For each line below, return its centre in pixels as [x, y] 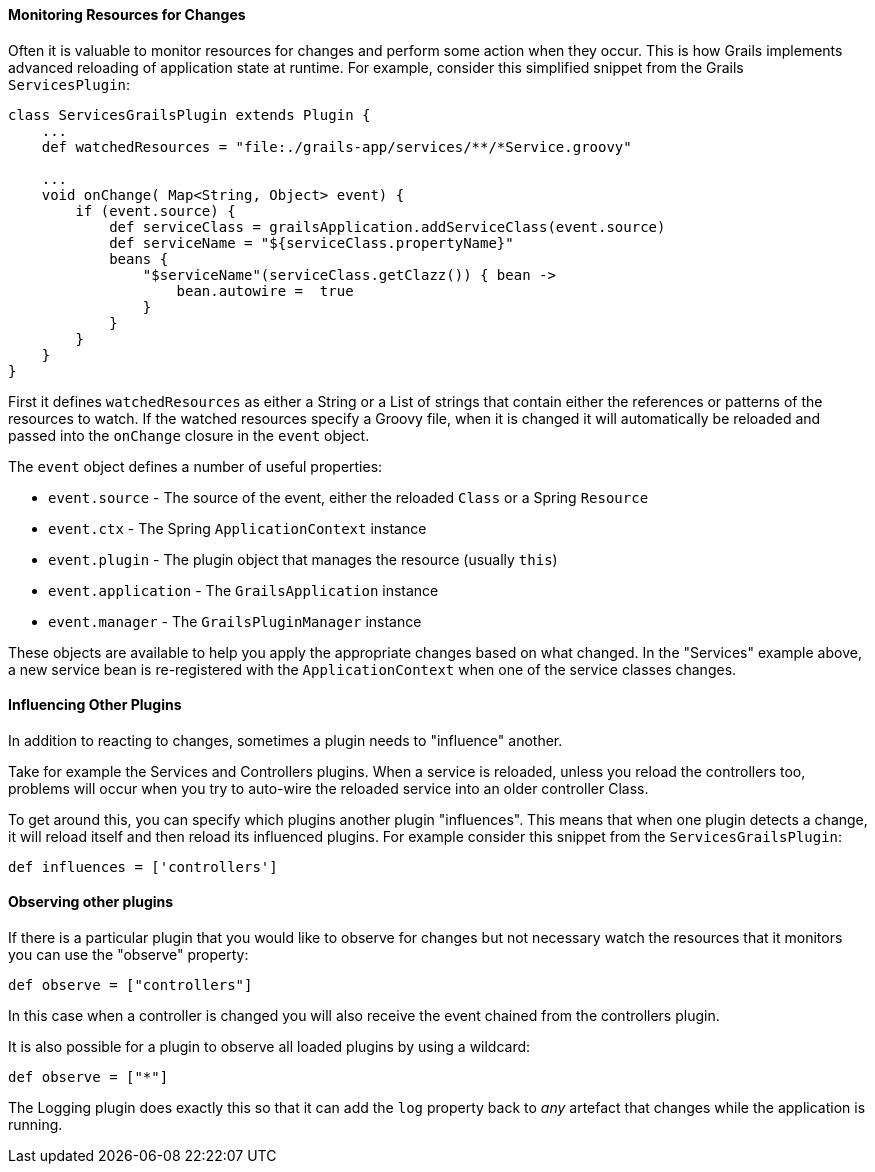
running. [35, 1125]
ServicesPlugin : [69, 84]
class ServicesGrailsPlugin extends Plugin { [189, 114]
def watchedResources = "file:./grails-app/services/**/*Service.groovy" [336, 146]
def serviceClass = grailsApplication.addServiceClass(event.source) [387, 226]
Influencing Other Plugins [95, 705]
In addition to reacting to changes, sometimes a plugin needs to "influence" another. [285, 740]
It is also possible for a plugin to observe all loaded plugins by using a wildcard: [269, 1047]
